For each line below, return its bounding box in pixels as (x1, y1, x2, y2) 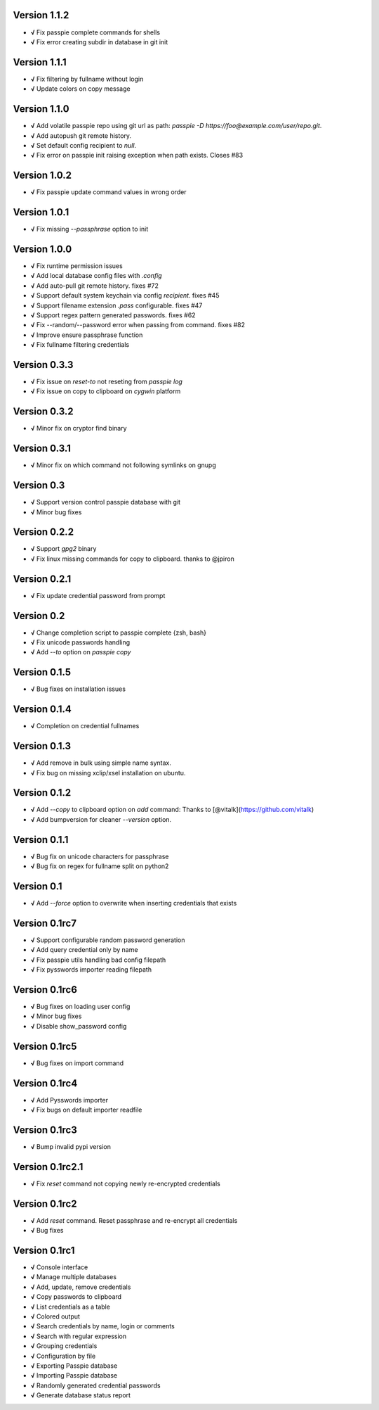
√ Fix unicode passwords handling (30, 638, 131, 647)
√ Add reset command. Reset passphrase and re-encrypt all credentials (30, 1216, 238, 1224)
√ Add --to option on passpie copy (30, 648, 131, 656)
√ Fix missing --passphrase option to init (30, 225, 149, 234)
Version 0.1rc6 (13, 984, 77, 996)
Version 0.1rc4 (13, 1077, 78, 1089)
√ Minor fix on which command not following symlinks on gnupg (30, 461, 217, 469)
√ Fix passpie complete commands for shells (30, 28, 161, 37)
